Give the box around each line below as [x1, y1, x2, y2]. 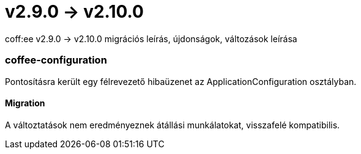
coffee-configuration [5, 54, 107, 67]
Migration [5, 98, 45, 109]
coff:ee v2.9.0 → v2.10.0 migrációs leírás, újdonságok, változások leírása [5, 33, 297, 44]
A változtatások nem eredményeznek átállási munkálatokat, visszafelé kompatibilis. [5, 119, 340, 130]
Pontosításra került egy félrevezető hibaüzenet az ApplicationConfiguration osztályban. [5, 76, 357, 87]
